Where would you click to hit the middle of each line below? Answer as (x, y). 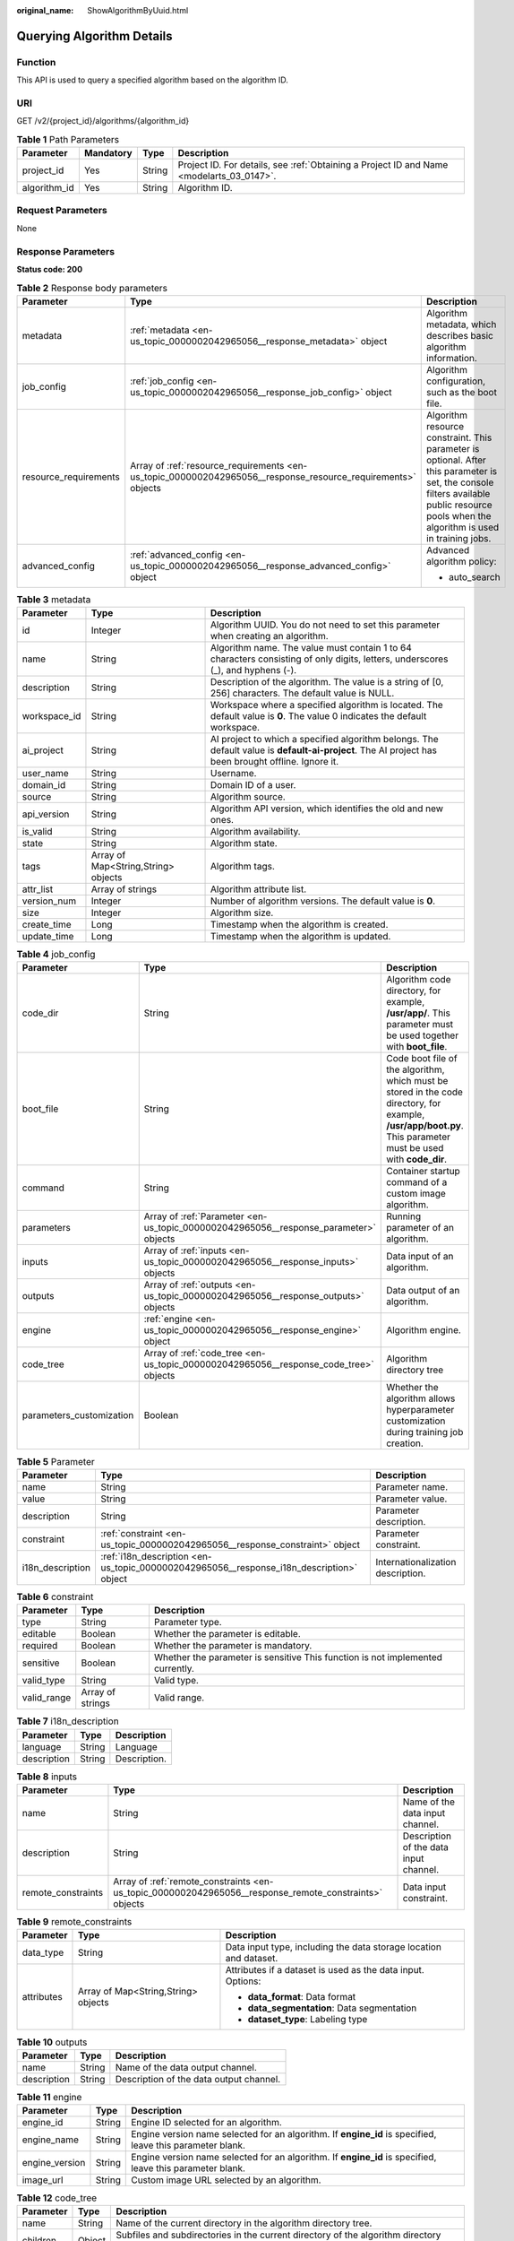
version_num (49, 901)
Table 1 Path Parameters (68, 139)
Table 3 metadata (54, 599)
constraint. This (459, 437)
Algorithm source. (248, 797)
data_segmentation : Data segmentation (332, 2008)
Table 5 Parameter (56, 1461)
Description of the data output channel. (198, 2079)
